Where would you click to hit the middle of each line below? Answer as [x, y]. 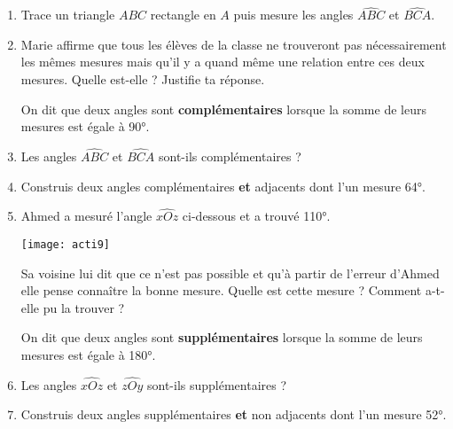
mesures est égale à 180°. [88, 355]
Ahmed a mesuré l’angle [86, 216]
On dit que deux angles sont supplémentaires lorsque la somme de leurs [222, 337]
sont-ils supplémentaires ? [217, 384]
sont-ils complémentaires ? [230, 156]
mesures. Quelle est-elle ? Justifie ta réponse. [143, 79]
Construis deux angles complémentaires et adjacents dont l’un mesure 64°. [223, 186]
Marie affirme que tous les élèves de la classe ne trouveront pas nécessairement [234, 44]
